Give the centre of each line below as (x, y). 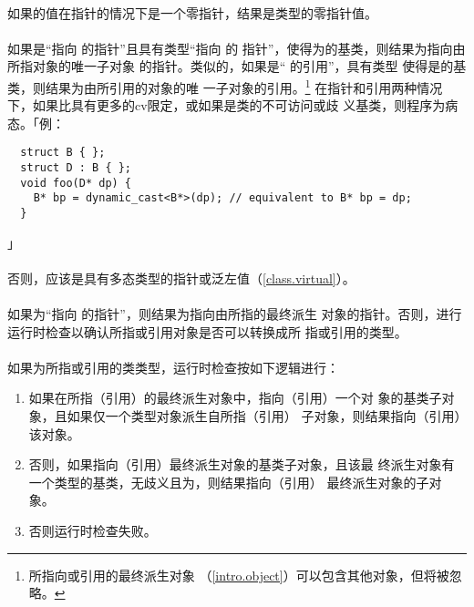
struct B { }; (63, 153)
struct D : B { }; (76, 168)
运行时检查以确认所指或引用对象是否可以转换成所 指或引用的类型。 (207, 331)
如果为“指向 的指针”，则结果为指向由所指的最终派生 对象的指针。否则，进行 (235, 314)
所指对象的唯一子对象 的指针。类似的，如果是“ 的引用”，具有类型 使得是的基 (237, 66)
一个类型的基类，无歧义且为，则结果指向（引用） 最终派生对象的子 (229, 482)
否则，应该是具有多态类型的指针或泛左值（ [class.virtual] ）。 (181, 278)
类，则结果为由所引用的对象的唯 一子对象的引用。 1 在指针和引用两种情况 (225, 86)
